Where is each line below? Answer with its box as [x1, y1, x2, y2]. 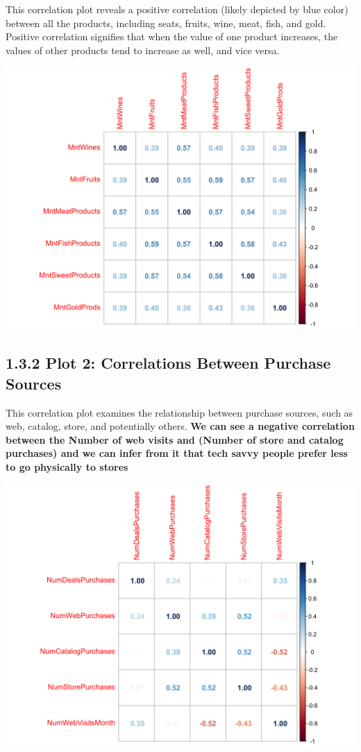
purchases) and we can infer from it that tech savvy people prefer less [6, 446, 348, 460]
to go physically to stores [6, 459, 128, 474]
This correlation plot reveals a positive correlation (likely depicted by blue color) [6, 2, 349, 16]
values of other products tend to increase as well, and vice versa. [6, 42, 280, 57]
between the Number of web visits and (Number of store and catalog [6, 432, 344, 446]
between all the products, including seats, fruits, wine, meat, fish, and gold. [6, 15, 326, 30]
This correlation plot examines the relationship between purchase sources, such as [6, 405, 353, 419]
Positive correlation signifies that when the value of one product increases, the [6, 29, 338, 44]
